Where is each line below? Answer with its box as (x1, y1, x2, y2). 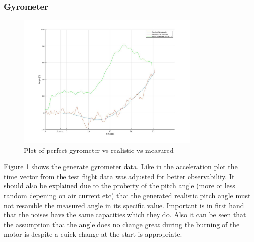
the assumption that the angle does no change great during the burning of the (4, 219, 240, 229)
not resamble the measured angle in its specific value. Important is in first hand (4, 200, 244, 210)
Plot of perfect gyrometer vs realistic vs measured (24, 145, 174, 155)
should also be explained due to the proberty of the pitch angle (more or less (4, 181, 235, 191)
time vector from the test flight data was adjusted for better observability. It (4, 171, 235, 181)
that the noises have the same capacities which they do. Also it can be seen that (4, 210, 246, 220)
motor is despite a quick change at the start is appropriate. (4, 229, 182, 239)
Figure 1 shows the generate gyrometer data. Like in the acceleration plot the (4, 161, 238, 172)
